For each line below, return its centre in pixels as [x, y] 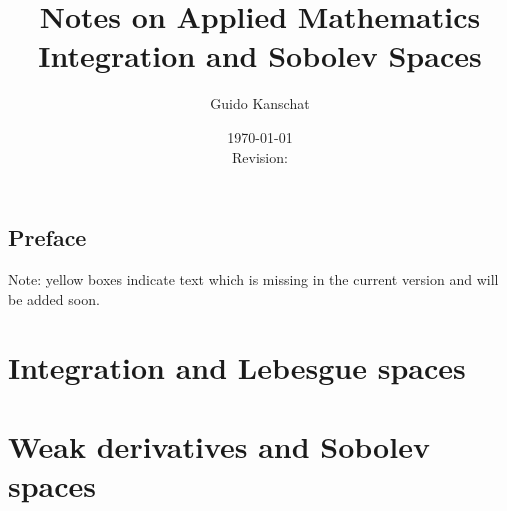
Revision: [260, 156]
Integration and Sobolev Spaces [260, 55]
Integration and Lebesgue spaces [237, 367]
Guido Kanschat [260, 103]
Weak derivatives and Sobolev [219, 445]
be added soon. [54, 298]
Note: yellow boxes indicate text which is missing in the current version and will [253, 278]
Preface [47, 237]
